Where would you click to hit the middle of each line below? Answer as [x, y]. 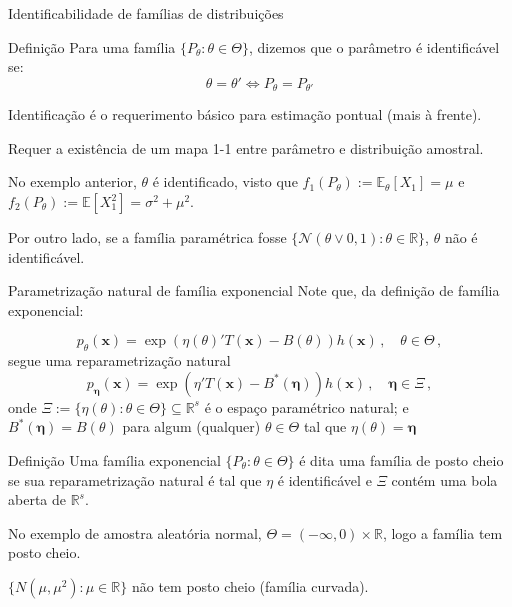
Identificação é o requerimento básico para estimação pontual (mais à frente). [245, 114]
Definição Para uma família [92, 46]
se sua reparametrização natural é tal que [135, 479]
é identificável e [324, 479]
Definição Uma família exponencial [114, 459]
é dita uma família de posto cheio [401, 459]
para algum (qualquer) [191, 426]
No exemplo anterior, [72, 181]
